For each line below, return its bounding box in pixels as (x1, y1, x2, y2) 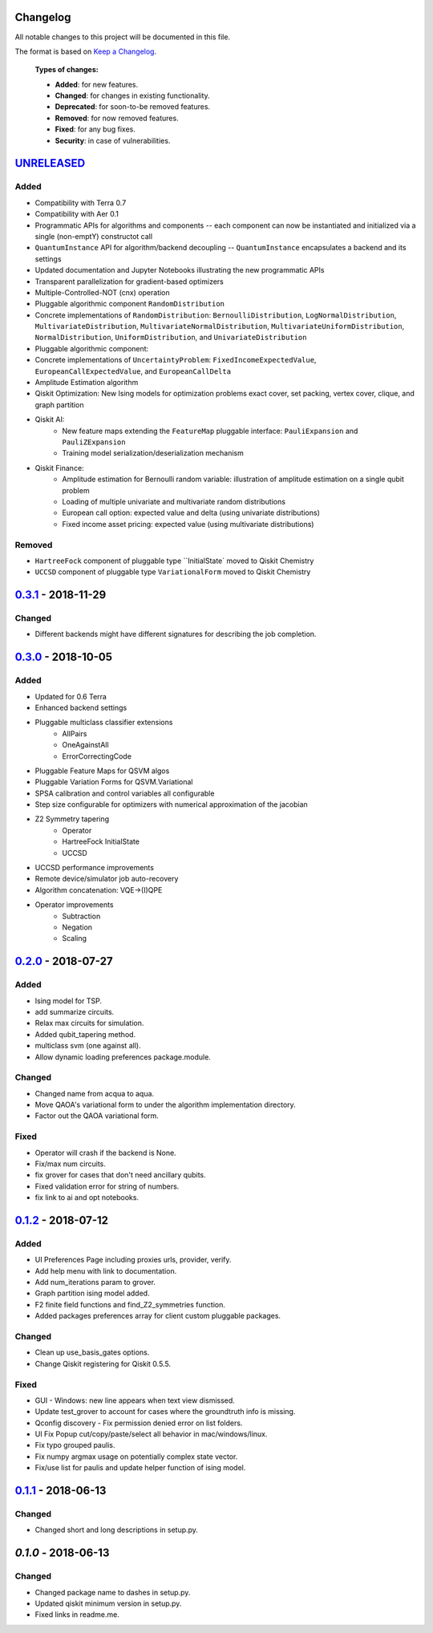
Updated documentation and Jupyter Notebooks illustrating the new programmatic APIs (34, 265, 325, 275)
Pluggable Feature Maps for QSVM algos (34, 766, 170, 776)
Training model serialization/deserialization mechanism (62, 448, 244, 458)
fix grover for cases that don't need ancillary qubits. (34, 1170, 206, 1180)
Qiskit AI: (34, 415, 65, 424)
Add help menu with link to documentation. (34, 1266, 177, 1275)
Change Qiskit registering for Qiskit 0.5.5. (34, 1359, 172, 1368)
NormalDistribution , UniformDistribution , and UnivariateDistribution (34, 333, 307, 342)
